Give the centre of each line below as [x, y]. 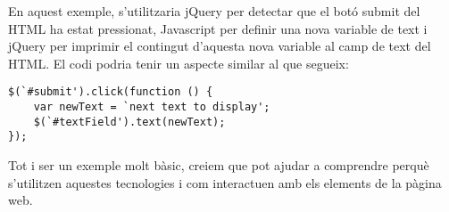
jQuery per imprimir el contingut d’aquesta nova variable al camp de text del [220, 46]
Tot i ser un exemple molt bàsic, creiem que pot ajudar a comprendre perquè [219, 165]
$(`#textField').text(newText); [129, 122]
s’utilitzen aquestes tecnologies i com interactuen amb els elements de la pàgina [225, 182]
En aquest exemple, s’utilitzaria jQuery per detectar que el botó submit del [214, 11]
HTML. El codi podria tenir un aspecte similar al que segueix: [179, 63]
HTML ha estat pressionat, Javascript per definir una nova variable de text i [218, 28]
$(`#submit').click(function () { [111, 92]
